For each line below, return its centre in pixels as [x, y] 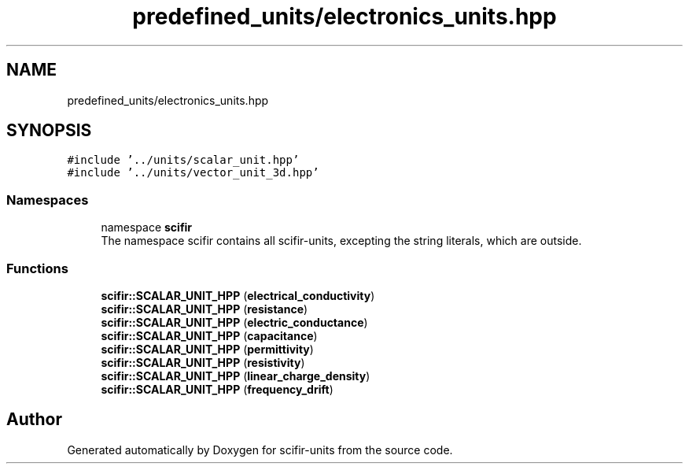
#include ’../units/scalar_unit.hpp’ [183, 160]
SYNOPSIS [49, 131]
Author [34, 420]
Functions [37, 268]
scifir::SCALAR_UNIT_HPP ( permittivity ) [207, 349]
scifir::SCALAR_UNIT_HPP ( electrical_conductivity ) [238, 295]
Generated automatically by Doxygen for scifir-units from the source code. [260, 450]
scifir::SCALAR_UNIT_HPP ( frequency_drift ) [217, 389]
